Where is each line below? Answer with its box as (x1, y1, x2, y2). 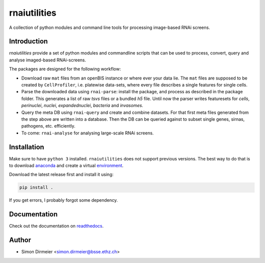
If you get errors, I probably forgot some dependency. (9, 197, 118, 203)
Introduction (9, 37, 48, 46)
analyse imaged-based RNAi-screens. (9, 57, 86, 63)
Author (9, 236, 31, 244)
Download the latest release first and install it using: (9, 172, 114, 178)
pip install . (19, 184, 53, 190)
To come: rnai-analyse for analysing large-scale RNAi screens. (21, 130, 154, 136)
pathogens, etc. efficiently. (21, 123, 76, 129)
